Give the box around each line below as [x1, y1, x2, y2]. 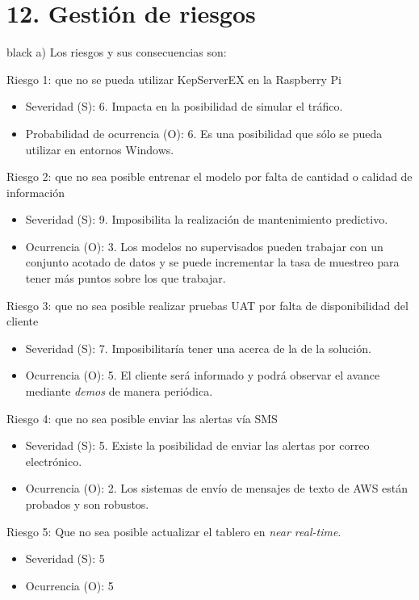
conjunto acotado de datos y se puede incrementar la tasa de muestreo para [25, 254, 400, 271]
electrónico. [25, 452, 82, 469]
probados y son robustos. [25, 496, 149, 512]
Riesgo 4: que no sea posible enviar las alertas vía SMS [6, 409, 278, 426]
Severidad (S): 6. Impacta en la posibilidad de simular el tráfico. [25, 98, 343, 115]
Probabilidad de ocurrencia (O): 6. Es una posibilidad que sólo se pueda [25, 124, 383, 141]
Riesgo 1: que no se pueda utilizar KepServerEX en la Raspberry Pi [6, 70, 341, 87]
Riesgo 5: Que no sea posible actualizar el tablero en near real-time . [6, 522, 341, 539]
